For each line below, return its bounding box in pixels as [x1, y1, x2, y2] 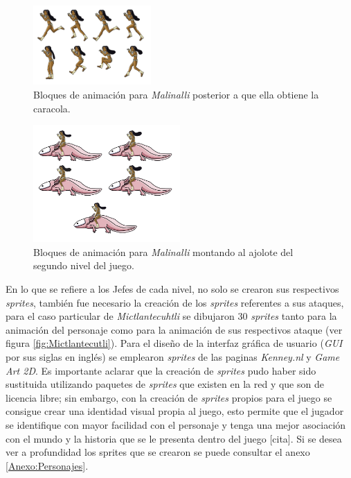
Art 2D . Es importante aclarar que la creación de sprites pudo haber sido [6, 363, 316, 377]
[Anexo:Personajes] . [6, 458, 89, 472]
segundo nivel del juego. [33, 258, 134, 273]
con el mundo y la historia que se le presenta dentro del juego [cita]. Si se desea [6, 431, 342, 445]
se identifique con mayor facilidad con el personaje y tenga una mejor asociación [6, 417, 346, 432]
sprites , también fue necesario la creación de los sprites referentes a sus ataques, [6, 295, 344, 309]
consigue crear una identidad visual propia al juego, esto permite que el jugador [6, 404, 344, 418]
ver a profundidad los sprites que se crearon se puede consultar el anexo [6, 445, 310, 459]
